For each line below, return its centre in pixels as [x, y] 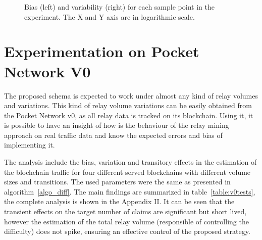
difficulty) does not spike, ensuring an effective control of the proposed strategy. [127, 231]
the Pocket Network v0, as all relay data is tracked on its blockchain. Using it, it [129, 115]
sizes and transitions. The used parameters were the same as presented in [117, 182]
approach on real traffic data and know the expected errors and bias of [113, 135]
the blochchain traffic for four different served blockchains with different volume [127, 172]
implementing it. [30, 145]
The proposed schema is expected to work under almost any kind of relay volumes [131, 95]
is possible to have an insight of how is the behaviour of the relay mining [117, 125]
